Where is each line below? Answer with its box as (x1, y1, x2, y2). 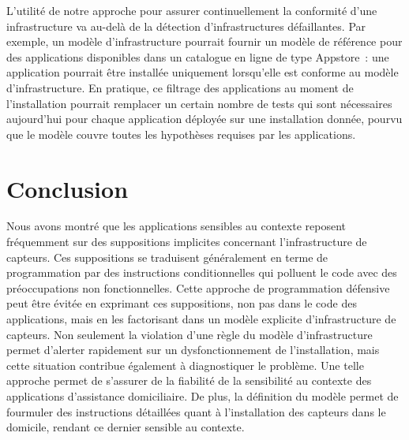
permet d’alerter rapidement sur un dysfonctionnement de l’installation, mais (6, 341, 380, 358)
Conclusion (6, 172, 129, 204)
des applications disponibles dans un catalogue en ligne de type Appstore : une (6, 48, 389, 65)
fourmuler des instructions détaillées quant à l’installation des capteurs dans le (6, 403, 386, 419)
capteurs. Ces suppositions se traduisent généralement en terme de (6, 248, 328, 265)
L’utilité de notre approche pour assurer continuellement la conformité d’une (6, 2, 377, 18)
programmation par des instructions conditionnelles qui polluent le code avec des (6, 264, 397, 281)
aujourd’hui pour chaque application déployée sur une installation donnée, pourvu (6, 110, 403, 127)
